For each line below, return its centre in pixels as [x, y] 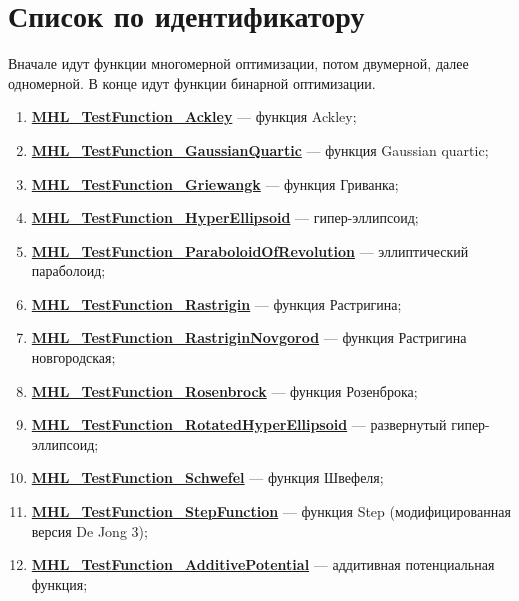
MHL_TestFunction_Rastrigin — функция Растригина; [216, 303]
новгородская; [73, 357]
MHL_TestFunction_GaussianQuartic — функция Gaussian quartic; [260, 149]
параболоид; [68, 270]
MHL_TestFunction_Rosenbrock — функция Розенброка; [224, 390]
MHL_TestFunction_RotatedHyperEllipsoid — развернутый [239, 424]
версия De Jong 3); [89, 530]
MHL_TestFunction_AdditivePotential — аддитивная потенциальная [263, 564]
